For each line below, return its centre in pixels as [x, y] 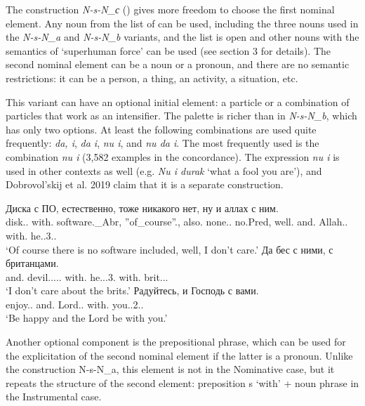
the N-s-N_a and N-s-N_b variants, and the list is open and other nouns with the [182, 37]
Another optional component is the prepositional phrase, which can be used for [176, 342]
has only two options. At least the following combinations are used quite [161, 129]
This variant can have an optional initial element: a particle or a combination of [178, 101]
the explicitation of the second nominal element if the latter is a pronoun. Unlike [179, 355]
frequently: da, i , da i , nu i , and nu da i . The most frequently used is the [162, 143]
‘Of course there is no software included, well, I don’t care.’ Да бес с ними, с [170, 249]
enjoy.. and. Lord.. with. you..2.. [75, 304]
